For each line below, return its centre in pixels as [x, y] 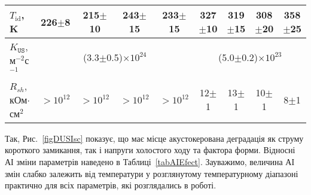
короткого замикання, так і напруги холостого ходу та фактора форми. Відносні [150, 150]
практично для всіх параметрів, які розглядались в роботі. [111, 185]
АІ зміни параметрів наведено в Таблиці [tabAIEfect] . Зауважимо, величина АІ [150, 161]
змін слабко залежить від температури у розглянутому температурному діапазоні [152, 173]
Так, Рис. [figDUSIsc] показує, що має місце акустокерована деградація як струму [154, 138]
